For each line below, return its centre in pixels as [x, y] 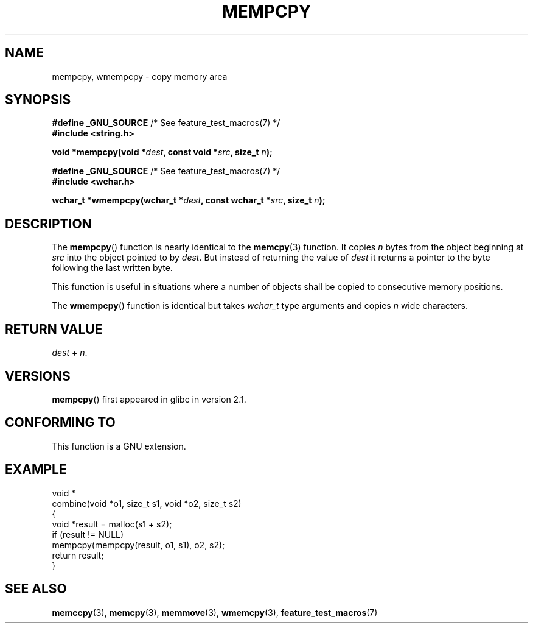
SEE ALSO [36, 589]
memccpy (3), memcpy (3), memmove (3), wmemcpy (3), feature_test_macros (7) [215, 612]
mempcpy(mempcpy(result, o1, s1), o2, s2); [138, 545]
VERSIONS [38, 376]
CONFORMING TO [60, 423]
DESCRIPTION [48, 224]
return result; [78, 555]
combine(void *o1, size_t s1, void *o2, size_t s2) [147, 503]
